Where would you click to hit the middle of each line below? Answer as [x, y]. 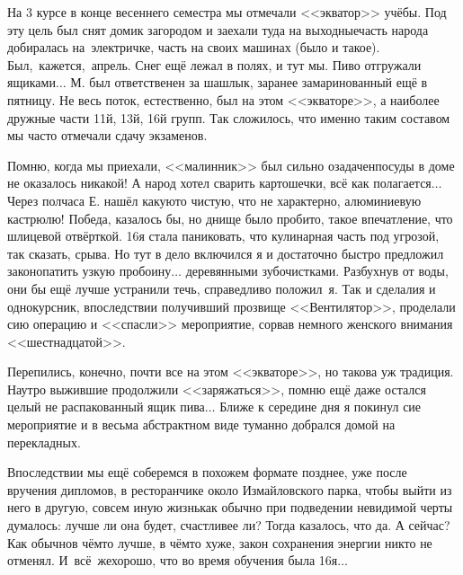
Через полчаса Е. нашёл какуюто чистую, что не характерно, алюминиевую [214, 200]
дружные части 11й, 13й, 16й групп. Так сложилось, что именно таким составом [229, 117]
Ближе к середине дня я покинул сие [321, 407]
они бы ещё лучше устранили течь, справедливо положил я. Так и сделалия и [222, 288]
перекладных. [44, 442]
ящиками [31, 82]
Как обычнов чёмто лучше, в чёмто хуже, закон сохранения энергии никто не [220, 542]
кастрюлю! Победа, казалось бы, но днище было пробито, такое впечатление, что [230, 218]
